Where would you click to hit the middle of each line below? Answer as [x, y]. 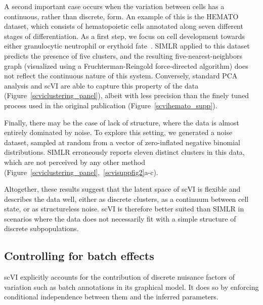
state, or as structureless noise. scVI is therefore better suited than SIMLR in [124, 209]
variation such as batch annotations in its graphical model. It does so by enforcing [131, 287]
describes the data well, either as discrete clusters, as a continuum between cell [126, 199]
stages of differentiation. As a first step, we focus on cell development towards [124, 36]
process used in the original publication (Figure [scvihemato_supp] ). [111, 105]
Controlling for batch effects [79, 256]
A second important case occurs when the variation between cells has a [114, 6]
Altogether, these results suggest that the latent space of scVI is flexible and [122, 189]
